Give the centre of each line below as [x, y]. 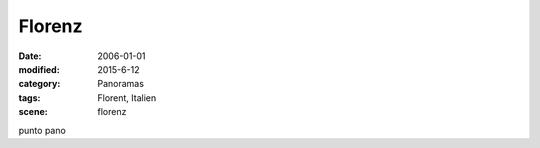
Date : [30, 56]
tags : [29, 97]
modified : [39, 69]
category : [39, 84]
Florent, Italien [127, 97]
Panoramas [121, 84]
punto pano [42, 130]
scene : [33, 112]
